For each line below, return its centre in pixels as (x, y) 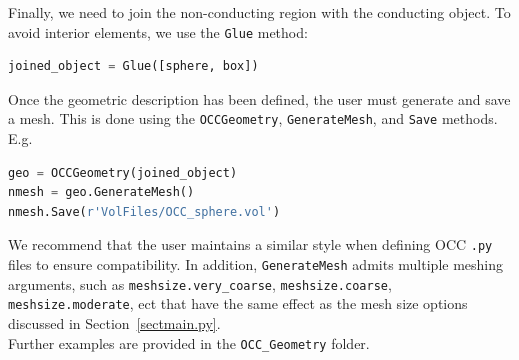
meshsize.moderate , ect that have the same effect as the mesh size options (238, 303)
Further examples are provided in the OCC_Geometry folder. (189, 342)
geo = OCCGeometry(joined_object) (123, 172)
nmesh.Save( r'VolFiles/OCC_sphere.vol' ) (144, 211)
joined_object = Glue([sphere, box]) (133, 66)
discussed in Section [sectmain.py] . (114, 323)
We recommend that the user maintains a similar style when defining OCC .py (250, 244)
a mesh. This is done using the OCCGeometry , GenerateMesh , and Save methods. (253, 118)
